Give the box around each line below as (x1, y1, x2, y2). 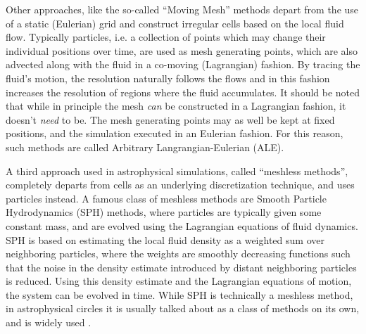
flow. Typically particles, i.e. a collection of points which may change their (6, 30, 326, 44)
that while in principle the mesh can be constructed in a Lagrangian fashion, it (6, 98, 346, 113)
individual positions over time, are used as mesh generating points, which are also (6, 43, 358, 58)
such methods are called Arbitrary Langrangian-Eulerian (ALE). (6, 139, 284, 154)
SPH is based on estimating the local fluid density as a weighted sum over (6, 232, 324, 247)
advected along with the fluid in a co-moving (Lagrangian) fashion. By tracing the (6, 57, 360, 72)
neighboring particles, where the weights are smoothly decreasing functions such (6, 246, 351, 261)
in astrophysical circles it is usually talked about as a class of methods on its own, (6, 301, 360, 316)
